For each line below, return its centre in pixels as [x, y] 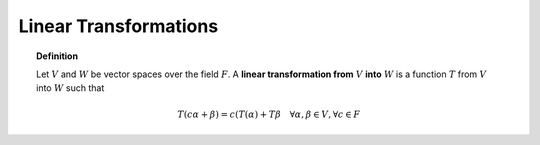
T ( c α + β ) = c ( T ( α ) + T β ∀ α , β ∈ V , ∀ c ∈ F [268, 114]
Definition [57, 56]
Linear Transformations [118, 26]
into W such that [70, 88]
